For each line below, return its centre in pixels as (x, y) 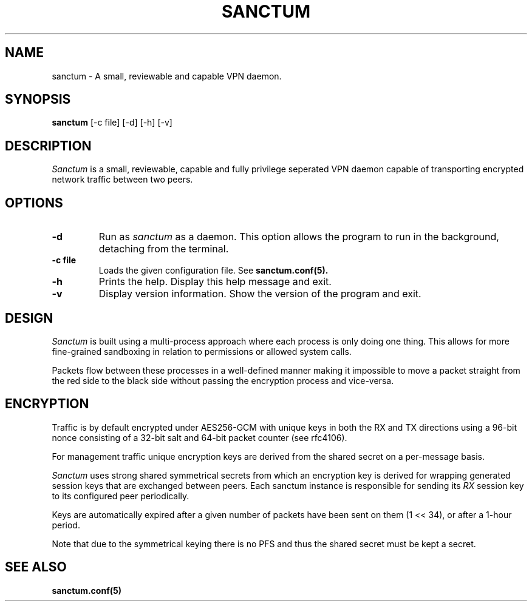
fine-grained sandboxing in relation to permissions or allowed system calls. (202, 351)
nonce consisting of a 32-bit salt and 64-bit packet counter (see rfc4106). (199, 437)
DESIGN (29, 318)
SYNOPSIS (38, 99)
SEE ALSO (36, 567)
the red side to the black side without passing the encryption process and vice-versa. (223, 380)
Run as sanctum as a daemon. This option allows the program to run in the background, (299, 237)
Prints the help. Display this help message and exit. (215, 282)
